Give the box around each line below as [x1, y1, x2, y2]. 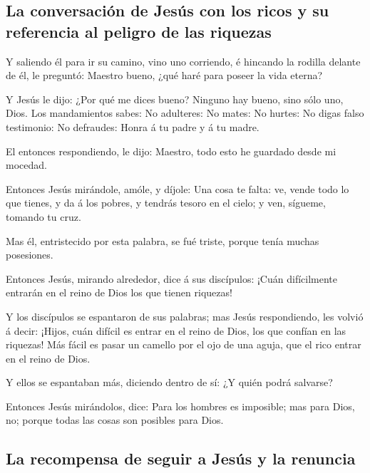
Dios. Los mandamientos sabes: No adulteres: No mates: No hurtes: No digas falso [6, 105, 364, 120]
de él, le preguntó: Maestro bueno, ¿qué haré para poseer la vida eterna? [6, 68, 323, 83]
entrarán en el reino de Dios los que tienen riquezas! [6, 285, 232, 300]
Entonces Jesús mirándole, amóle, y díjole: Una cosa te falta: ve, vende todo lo [6, 181, 349, 196]
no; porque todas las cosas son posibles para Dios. [6, 412, 224, 427]
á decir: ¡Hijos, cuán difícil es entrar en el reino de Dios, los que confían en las [6, 323, 346, 338]
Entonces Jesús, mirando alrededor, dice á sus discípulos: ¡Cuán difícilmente [6, 271, 337, 286]
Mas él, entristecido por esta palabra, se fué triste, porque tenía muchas [6, 233, 319, 248]
